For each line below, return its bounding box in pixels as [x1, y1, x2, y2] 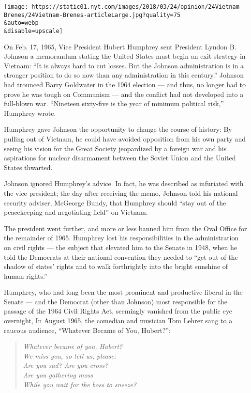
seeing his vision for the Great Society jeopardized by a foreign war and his [4, 143, 227, 153]
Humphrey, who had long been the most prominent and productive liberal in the [4, 287, 243, 297]
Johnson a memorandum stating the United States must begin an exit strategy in [4, 51, 246, 61]
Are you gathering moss [23, 370, 93, 380]
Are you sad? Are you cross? [23, 360, 108, 370]
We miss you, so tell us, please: [23, 350, 117, 361]
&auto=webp [4, 19, 39, 27]
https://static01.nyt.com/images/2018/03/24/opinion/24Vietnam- [31, 3, 243, 10]
